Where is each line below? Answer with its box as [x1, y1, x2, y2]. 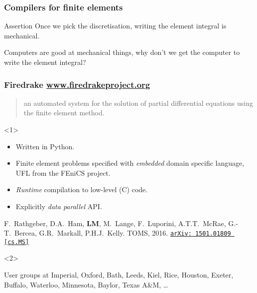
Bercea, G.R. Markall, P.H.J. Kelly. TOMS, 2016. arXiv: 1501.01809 [14, 228, 231, 238]
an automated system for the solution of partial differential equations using [23, 97, 253, 108]
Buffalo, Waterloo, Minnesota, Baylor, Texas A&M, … [4, 279, 168, 290]
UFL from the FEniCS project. [15, 167, 111, 178]
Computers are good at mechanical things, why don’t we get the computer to [4, 47, 240, 57]
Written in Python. [15, 141, 75, 151]
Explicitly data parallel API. [15, 201, 102, 211]
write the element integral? [4, 57, 86, 67]
